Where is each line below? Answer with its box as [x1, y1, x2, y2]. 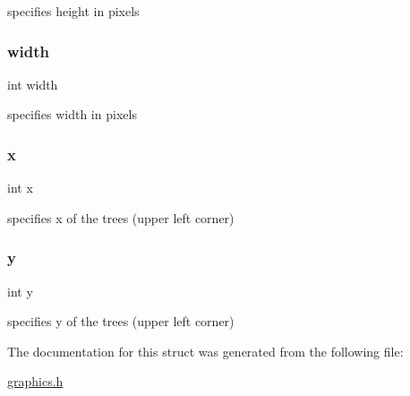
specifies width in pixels [7, 105, 137, 124]
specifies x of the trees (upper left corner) [7, 208, 235, 227]
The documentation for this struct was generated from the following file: [7, 341, 404, 360]
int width [7, 74, 58, 93]
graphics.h [7, 372, 64, 391]
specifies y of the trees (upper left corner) [7, 312, 235, 331]
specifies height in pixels [7, 2, 140, 20]
